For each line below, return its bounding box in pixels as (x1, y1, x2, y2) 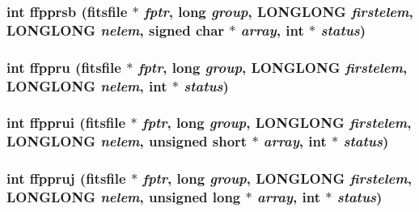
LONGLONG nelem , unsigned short (6, 131, 248, 151)
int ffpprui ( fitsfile (6, 112, 126, 133)
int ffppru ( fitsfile (6, 57, 121, 77)
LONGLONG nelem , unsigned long (6, 187, 241, 207)
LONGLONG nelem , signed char (6, 19, 225, 40)
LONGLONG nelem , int (6, 75, 167, 95)
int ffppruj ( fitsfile (6, 168, 126, 189)
